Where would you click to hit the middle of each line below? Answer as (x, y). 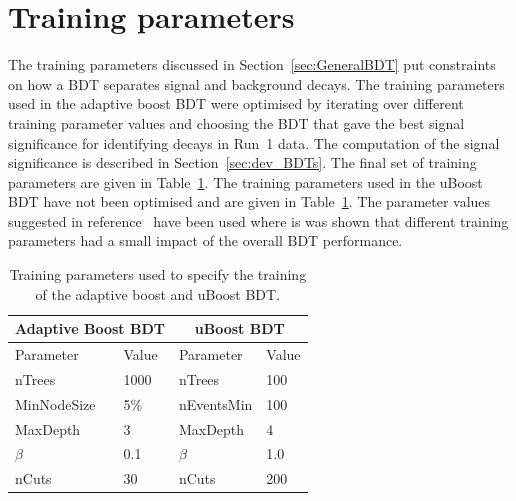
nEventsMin (215, 403)
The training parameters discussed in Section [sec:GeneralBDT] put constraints (252, 64)
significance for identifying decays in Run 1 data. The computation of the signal (254, 142)
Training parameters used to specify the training (158, 274)
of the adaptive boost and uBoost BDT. (158, 293)
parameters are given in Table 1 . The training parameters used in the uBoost (245, 181)
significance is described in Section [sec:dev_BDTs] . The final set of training (242, 162)
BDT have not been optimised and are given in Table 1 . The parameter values (249, 201)
